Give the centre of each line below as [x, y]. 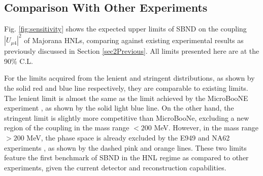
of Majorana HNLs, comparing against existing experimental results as [134, 40]
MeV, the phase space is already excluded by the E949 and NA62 [128, 138]
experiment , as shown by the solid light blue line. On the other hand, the [119, 108]
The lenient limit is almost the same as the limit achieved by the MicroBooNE [126, 98]
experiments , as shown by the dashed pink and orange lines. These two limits [125, 147]
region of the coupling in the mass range [67, 128]
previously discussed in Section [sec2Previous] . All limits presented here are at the [132, 51]
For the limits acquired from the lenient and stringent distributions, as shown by [129, 78]
